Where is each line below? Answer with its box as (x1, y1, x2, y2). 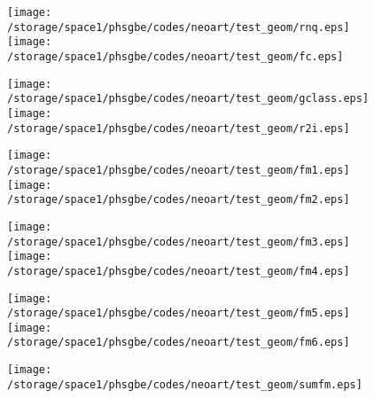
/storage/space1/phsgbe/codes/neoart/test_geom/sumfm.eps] (7, 378, 362, 391)
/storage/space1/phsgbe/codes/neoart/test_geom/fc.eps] (7, 50, 344, 63)
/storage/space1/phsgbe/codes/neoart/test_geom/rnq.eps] (7, 20, 350, 34)
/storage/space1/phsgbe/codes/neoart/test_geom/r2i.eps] (7, 121, 350, 135)
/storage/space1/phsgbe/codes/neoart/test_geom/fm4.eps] (7, 264, 350, 277)
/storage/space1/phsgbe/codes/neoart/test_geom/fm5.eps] (7, 307, 350, 320)
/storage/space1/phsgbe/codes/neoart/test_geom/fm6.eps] (7, 336, 350, 349)
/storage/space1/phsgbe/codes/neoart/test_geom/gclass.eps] (7, 92, 370, 105)
